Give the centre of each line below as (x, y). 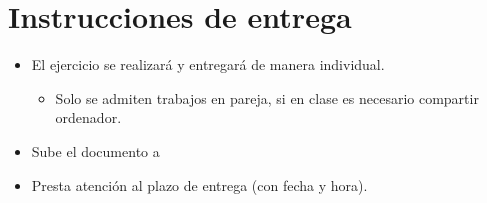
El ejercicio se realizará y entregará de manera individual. (208, 64)
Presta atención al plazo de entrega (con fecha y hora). (199, 184)
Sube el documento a (95, 150)
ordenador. (88, 117)
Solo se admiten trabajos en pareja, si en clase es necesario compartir (267, 97)
